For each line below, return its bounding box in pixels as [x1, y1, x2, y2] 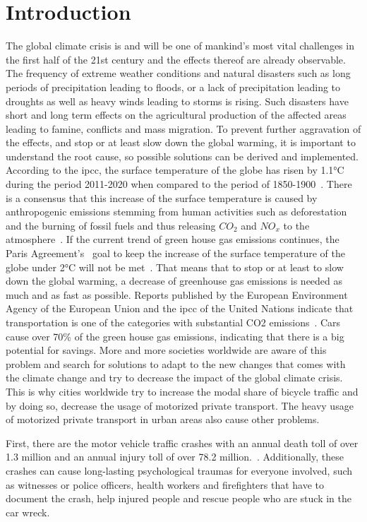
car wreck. [6, 504, 50, 519]
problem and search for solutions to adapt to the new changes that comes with [6, 356, 346, 371]
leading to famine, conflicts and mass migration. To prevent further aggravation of [6, 121, 361, 136]
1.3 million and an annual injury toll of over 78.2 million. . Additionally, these [6, 449, 344, 464]
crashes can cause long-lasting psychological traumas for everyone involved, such [6, 463, 353, 477]
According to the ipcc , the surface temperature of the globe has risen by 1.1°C [6, 162, 344, 177]
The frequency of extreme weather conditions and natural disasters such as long [6, 66, 351, 81]
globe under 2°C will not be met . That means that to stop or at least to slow [6, 259, 344, 274]
